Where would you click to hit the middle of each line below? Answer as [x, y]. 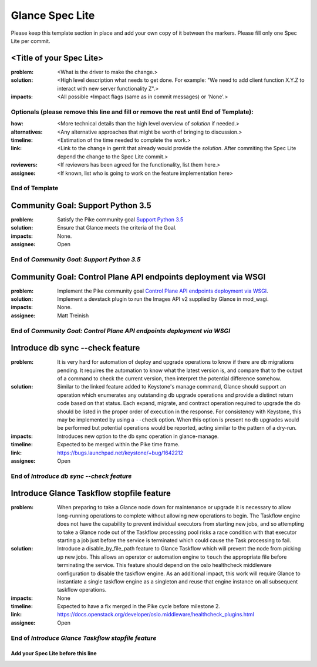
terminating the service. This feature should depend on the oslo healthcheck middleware [165, 565]
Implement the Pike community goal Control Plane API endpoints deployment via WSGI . [163, 291]
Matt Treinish [73, 316]
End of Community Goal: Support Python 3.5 [76, 259]
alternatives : [27, 132]
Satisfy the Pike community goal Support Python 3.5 [120, 219]
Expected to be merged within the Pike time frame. [119, 444]
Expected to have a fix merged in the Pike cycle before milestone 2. [139, 606]
